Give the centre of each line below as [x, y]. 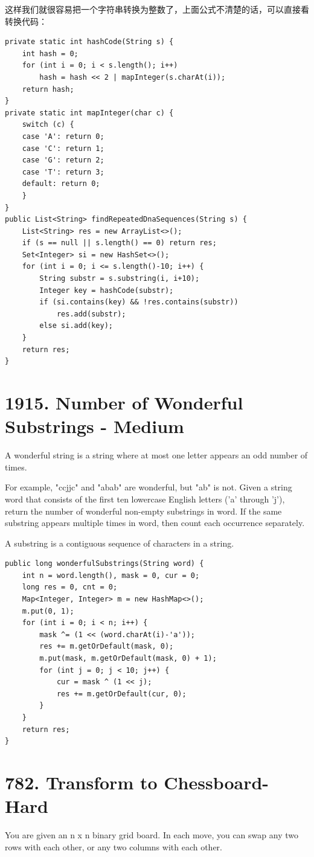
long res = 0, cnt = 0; [70, 587]
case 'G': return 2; [63, 160]
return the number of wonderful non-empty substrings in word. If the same [143, 511]
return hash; [48, 89]
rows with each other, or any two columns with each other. [114, 846]
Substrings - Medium [95, 426]
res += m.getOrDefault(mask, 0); [107, 647]
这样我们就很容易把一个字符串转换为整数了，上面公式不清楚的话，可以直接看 [157, 9]
